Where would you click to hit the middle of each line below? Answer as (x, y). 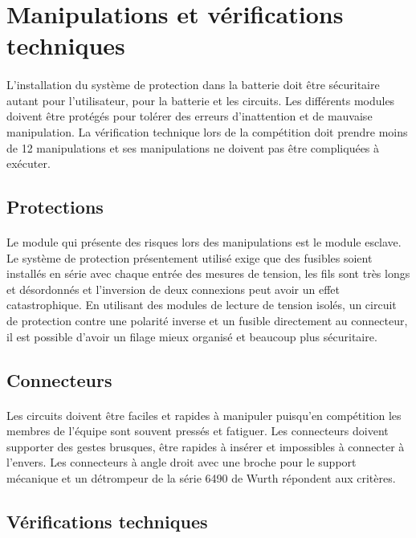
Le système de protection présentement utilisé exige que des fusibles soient (190, 257)
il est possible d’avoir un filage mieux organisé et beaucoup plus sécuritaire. (192, 336)
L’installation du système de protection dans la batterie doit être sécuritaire (193, 85)
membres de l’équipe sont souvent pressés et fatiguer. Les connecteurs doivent (198, 431)
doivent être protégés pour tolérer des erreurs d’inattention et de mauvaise (190, 116)
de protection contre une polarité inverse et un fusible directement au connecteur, (207, 321)
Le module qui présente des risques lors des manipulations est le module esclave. (204, 242)
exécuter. (29, 163)
